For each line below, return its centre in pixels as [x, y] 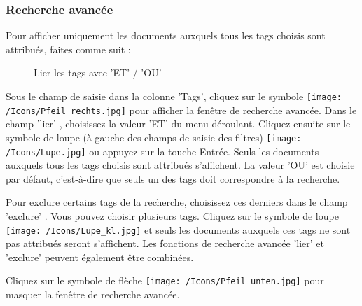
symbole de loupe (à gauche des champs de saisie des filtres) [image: [154, 137]
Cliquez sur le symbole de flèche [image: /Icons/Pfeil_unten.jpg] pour [165, 280]
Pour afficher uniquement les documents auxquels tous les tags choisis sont [166, 35]
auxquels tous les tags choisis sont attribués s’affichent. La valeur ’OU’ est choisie [180, 165]
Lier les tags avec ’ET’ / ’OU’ [98, 72]
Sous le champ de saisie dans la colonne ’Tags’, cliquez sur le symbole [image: [174, 96]
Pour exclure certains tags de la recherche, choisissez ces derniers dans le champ [177, 202]
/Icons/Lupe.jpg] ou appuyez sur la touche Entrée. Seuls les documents [162, 151]
